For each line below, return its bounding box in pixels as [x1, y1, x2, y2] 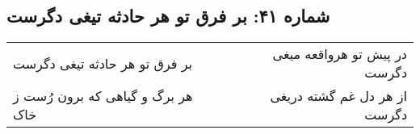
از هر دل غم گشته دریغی [270, 86, 407, 106]
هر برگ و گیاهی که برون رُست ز [13, 86, 193, 106]
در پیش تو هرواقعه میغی [272, 44, 407, 64]
